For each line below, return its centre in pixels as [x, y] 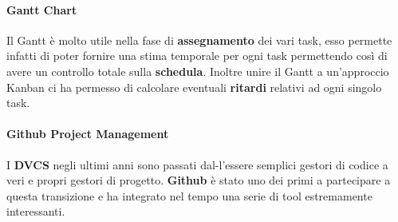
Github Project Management [88, 134]
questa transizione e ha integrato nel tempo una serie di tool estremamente [189, 195]
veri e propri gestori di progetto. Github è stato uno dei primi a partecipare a [199, 180]
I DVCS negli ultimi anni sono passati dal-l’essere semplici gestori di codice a [197, 164]
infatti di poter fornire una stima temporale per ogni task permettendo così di [197, 55]
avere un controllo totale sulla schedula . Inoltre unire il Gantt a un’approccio [198, 71]
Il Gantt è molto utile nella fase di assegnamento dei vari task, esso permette [199, 40]
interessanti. [36, 211]
